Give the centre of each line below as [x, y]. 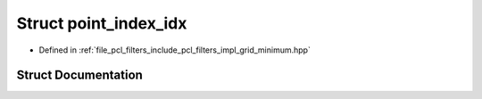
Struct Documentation [79, 75]
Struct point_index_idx [102, 23]
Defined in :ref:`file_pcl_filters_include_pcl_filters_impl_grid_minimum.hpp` [175, 50]
